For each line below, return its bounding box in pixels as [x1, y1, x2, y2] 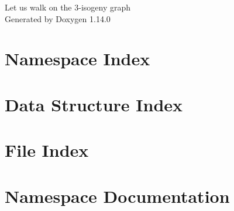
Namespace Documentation [5, 184, 230, 208]
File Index [5, 138, 89, 162]
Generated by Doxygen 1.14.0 [5, 12, 111, 24]
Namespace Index [5, 47, 150, 71]
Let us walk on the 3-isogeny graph [5, 1, 131, 13]
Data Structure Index [5, 92, 183, 116]
